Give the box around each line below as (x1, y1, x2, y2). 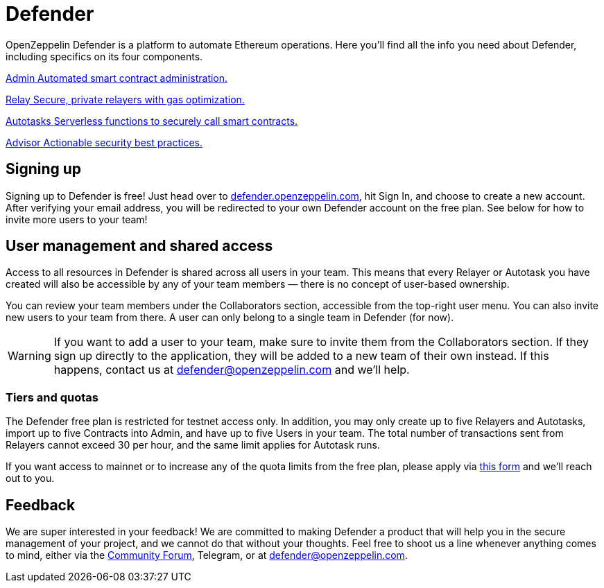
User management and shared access (6, 237, 273, 255)
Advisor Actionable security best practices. (6, 136, 202, 148)
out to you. (6, 472, 55, 485)
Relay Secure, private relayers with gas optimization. (6, 93, 245, 105)
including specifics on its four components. (6, 50, 203, 62)
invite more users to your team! (6, 213, 148, 225)
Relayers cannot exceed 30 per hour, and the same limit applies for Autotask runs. (6, 439, 380, 451)
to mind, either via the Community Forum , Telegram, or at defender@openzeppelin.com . (6, 549, 408, 562)
